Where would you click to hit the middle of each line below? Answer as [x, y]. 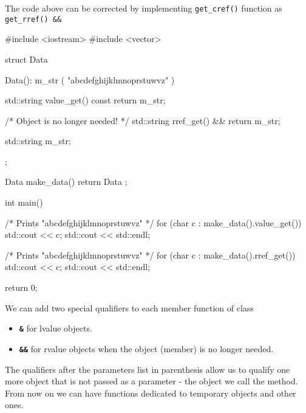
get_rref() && [33, 19]
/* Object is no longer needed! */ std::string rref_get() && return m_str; [143, 120]
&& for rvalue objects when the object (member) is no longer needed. [146, 348]
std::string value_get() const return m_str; [85, 100]
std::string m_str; [38, 141]
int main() [24, 202]
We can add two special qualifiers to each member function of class [129, 307]
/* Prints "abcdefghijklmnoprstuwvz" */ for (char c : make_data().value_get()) [153, 222]
